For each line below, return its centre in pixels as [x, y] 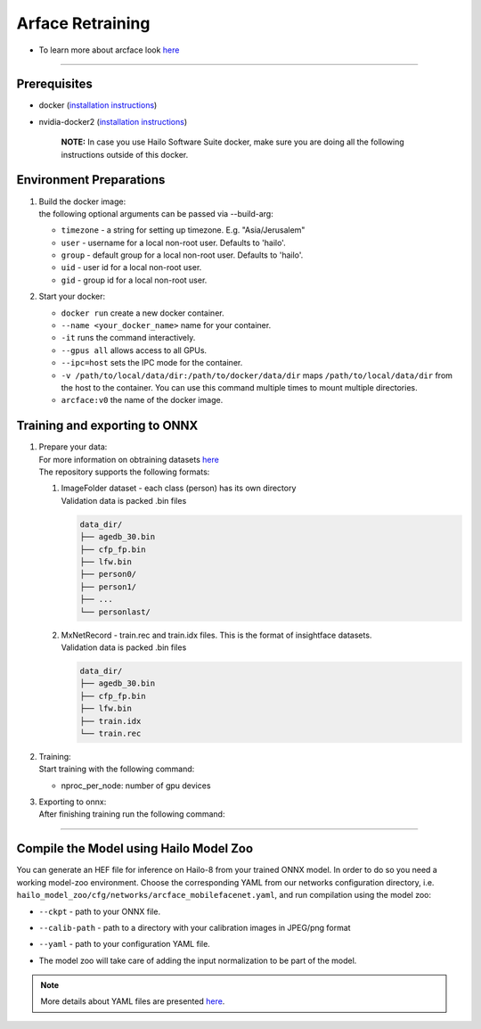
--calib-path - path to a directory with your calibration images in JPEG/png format [195, 927]
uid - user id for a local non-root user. [131, 268]
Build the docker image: [82, 202]
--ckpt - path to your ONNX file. [99, 911]
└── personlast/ [115, 612]
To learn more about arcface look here [109, 50]
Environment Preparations [91, 180]
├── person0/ [108, 574]
